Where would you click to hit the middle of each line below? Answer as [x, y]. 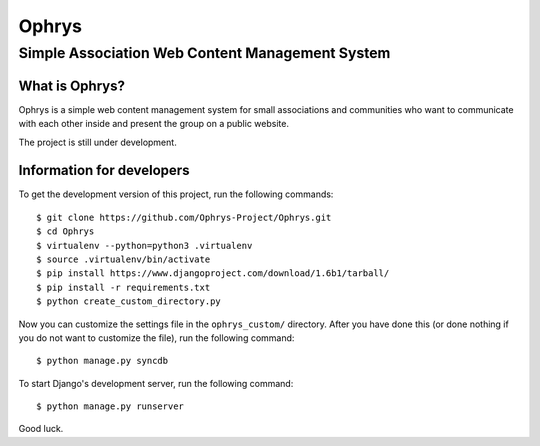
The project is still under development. [97, 142]
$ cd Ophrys [65, 231]
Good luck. [41, 429]
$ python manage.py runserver [110, 406]
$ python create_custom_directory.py [129, 301]
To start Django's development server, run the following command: [156, 383]
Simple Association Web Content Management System [204, 53]
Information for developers [104, 170]
